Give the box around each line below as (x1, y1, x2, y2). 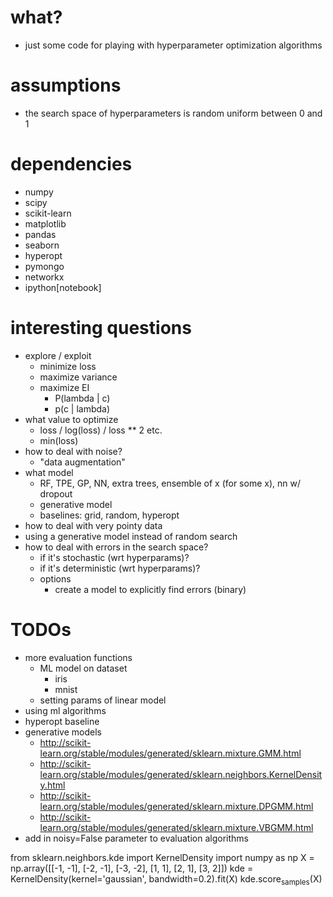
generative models (24, 726, 102, 738)
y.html (39, 779, 66, 791)
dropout (39, 487, 73, 500)
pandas (24, 228, 57, 240)
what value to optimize (24, 413, 119, 425)
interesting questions (10, 317, 192, 339)
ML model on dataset (39, 662, 128, 674)
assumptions (10, 74, 122, 97)
